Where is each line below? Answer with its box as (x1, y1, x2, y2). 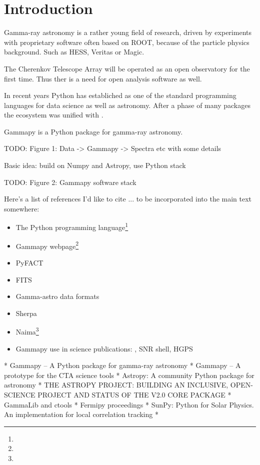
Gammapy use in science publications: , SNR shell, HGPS (15, 343, 193, 353)
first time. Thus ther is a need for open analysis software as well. (4, 73, 202, 83)
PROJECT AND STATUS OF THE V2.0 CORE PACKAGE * (37, 389, 231, 399)
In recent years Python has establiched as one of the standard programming (4, 90, 236, 100)
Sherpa (15, 307, 37, 318)
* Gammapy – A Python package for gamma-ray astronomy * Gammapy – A (4, 360, 241, 370)
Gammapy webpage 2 (15, 239, 79, 251)
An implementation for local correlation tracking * (4, 409, 158, 419)
